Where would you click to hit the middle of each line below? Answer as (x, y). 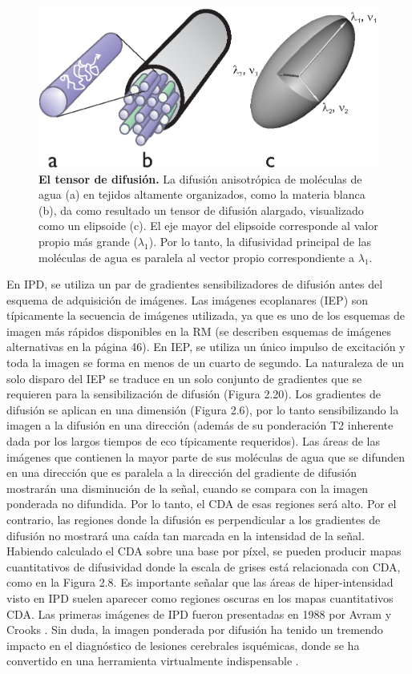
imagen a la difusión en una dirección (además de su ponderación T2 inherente (200, 425)
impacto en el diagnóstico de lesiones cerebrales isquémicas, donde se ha (183, 645)
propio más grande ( (88, 241)
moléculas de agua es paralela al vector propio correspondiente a (196, 257)
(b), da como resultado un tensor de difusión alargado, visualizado (201, 210)
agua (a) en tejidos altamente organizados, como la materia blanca (202, 194)
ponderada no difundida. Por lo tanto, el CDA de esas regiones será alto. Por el (202, 504)
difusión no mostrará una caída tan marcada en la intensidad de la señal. (186, 535)
